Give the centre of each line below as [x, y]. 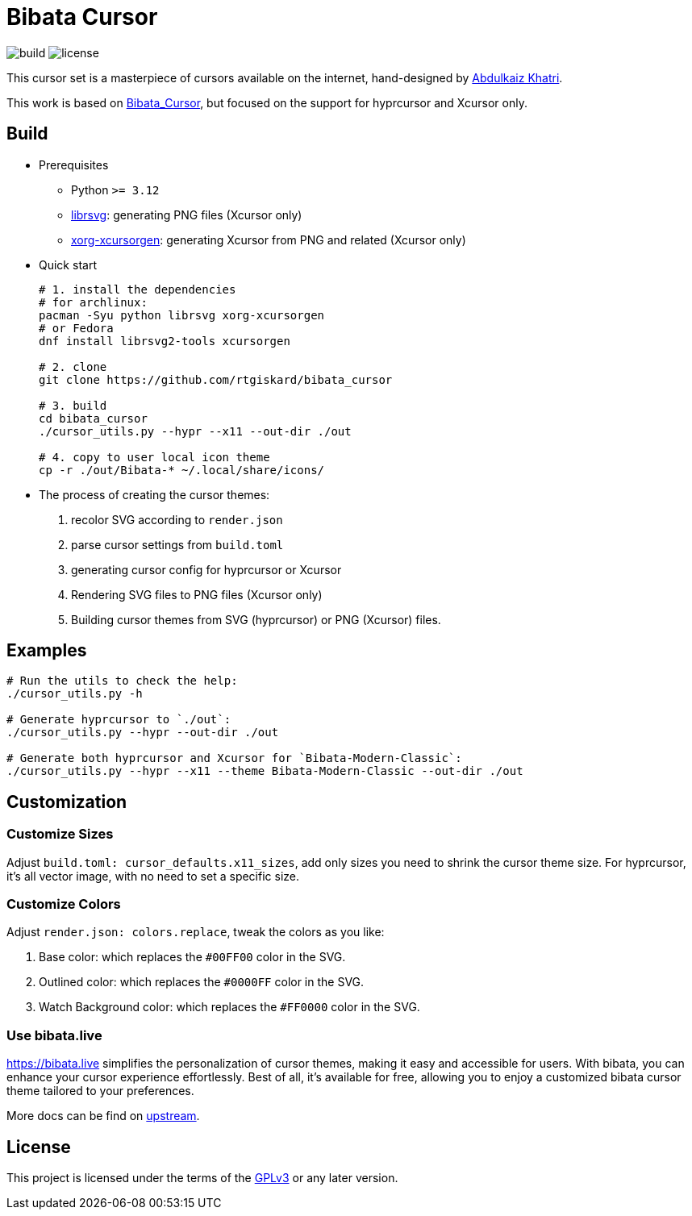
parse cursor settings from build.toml [177, 544]
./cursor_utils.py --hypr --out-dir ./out [143, 733]
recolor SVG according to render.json [177, 519]
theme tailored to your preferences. [100, 1091]
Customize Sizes [60, 834]
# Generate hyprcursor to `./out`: [119, 720]
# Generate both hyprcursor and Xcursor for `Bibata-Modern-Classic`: [234, 758]
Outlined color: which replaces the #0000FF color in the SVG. [202, 982]
